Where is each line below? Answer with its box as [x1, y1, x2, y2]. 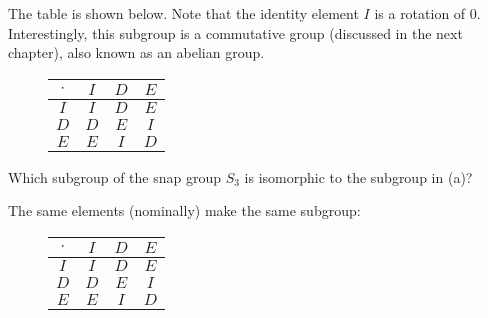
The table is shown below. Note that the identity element [8, 3, 359, 23]
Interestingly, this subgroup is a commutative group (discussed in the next [8, 22, 463, 43]
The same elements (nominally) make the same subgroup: [8, 200, 361, 221]
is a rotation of [374, 3, 466, 23]
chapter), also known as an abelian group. [8, 42, 265, 63]
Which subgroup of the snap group [8, 166, 221, 187]
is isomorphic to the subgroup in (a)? [244, 166, 473, 187]
